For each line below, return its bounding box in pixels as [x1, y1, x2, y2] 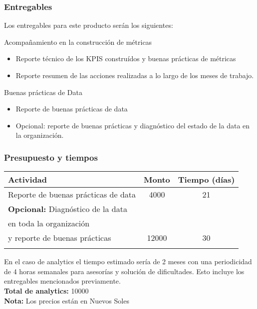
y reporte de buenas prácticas [8, 232, 111, 244]
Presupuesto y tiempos [4, 151, 98, 163]
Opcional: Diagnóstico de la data [8, 203, 127, 215]
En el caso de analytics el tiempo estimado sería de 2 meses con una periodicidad [4, 256, 252, 267]
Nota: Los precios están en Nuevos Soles [4, 295, 129, 306]
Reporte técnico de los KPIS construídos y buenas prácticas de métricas [15, 53, 236, 64]
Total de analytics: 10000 [4, 285, 89, 296]
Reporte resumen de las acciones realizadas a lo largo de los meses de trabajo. [15, 70, 254, 80]
